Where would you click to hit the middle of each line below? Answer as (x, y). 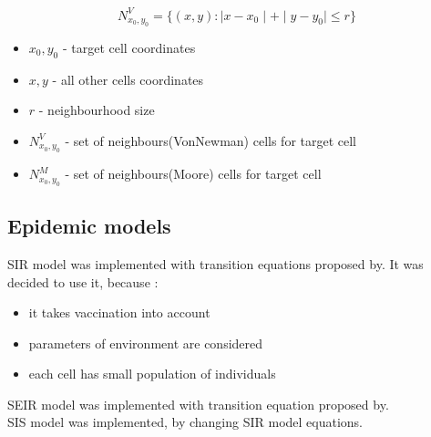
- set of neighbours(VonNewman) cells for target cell (211, 140)
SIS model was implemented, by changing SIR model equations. (185, 422)
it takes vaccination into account (119, 312)
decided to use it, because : (83, 281)
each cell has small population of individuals (152, 374)
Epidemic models (89, 226)
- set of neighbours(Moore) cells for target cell (193, 174)
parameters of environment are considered (146, 343)
